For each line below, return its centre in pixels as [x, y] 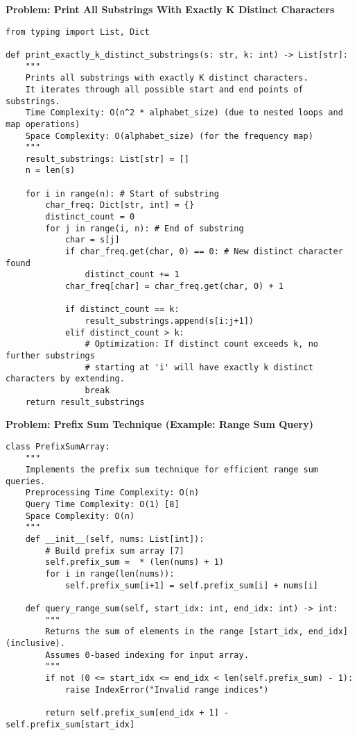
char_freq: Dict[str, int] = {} [120, 205]
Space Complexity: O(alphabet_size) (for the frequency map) [169, 136]
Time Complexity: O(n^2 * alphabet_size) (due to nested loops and [184, 113]
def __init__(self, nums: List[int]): [115, 539]
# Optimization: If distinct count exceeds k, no [202, 344]
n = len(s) [50, 171]
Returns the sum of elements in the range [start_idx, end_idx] [197, 632]
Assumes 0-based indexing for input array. [147, 655]
